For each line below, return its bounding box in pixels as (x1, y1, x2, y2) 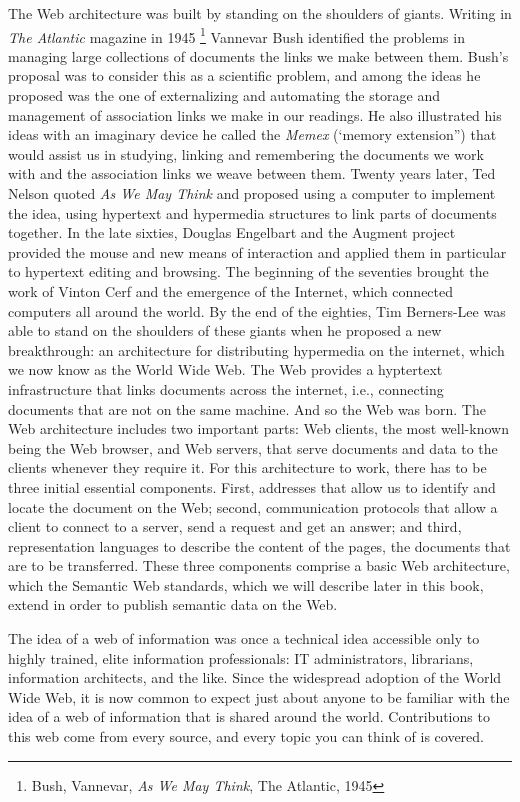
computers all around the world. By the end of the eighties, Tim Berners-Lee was (8, 300, 506, 321)
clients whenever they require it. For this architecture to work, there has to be (8, 457, 487, 478)
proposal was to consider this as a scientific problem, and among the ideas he (8, 65, 481, 86)
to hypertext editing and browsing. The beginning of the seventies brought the (8, 261, 489, 282)
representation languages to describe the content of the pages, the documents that (8, 535, 511, 556)
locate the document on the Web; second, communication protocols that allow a (8, 496, 498, 517)
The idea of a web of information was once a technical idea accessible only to (8, 628, 480, 649)
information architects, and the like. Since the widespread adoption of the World (8, 667, 502, 688)
